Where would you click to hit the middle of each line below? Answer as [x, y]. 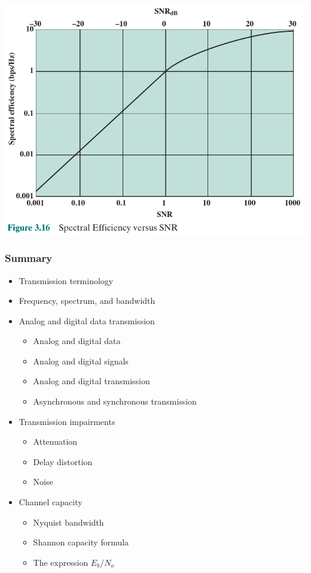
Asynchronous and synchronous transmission [115, 401]
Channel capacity [51, 502]
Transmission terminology [66, 280]
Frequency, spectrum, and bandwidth [87, 301]
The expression [61, 562]
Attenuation [55, 441]
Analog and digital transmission [92, 381]
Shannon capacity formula [81, 542]
